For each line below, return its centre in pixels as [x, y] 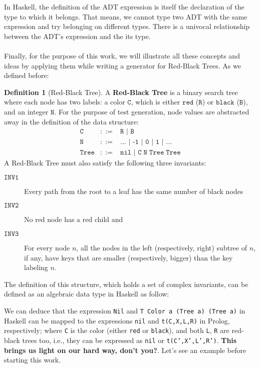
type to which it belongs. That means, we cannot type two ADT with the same [126, 16]
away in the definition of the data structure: [71, 121]
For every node [47, 247]
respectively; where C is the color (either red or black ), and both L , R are [117, 330]
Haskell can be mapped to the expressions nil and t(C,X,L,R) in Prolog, [117, 320]
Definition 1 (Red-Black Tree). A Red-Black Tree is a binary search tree [121, 92]
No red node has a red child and [74, 219]
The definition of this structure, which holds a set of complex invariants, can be [126, 284]
